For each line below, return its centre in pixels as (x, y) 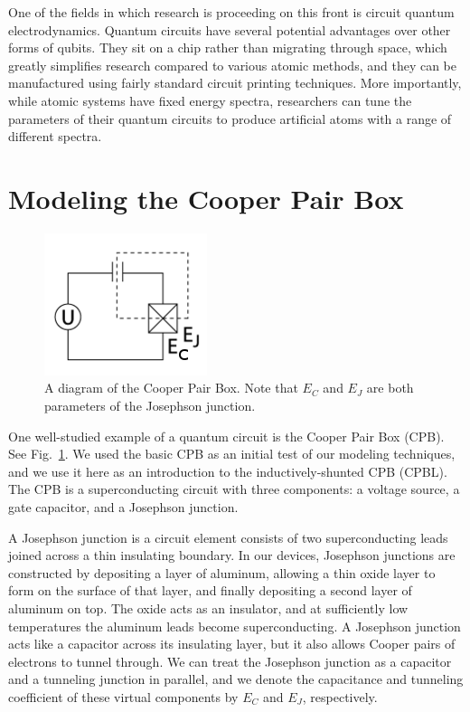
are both (390, 388)
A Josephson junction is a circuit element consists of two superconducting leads (228, 537)
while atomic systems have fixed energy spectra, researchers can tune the (210, 100)
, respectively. (340, 696)
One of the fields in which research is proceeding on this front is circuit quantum (231, 12)
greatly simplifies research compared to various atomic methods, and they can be (232, 65)
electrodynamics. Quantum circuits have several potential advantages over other (230, 29)
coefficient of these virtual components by (123, 696)
